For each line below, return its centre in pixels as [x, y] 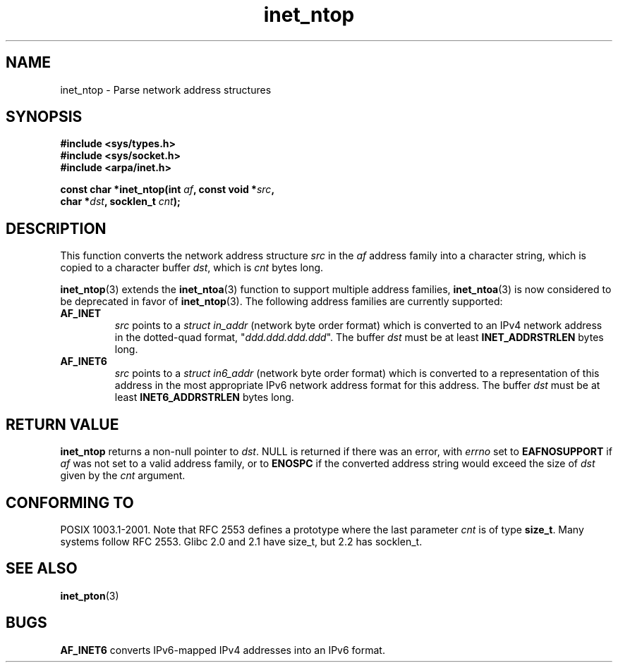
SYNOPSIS [44, 117]
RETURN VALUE [62, 424]
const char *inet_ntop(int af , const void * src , [168, 190]
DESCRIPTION [56, 228]
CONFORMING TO [70, 502]
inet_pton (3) [90, 595]
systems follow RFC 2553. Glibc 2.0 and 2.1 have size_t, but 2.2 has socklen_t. [241, 541]
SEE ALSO [42, 569]
